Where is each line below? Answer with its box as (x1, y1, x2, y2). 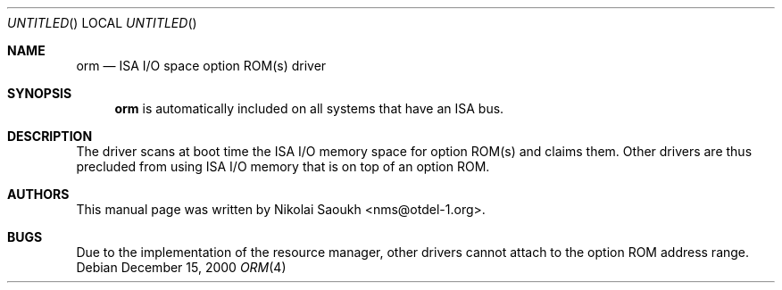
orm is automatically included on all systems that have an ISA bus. (114, 101, 504, 116)
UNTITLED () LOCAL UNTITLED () (7, 15, 197, 30)
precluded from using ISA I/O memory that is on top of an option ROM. (76, 159, 490, 174)
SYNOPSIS (7, 86, 72, 101)
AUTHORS (7, 186, 70, 202)
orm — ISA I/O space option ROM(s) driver (76, 58, 327, 73)
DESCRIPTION (7, 128, 93, 144)
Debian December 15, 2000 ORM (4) (76, 260, 287, 275)
